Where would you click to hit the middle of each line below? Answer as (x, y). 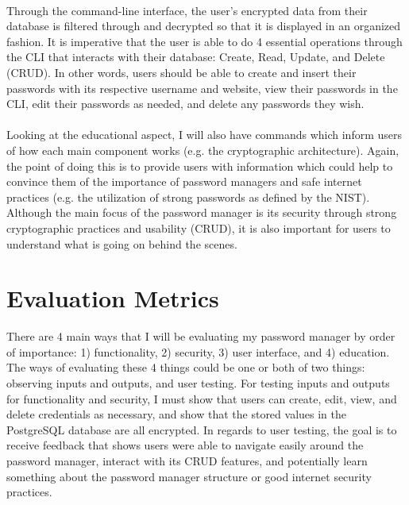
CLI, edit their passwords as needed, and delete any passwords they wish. (185, 104)
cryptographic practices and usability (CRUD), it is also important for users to (199, 227)
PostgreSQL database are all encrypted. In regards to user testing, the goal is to (202, 429)
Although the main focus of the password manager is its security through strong (202, 212)
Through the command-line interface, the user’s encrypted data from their (187, 10)
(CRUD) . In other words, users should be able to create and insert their (181, 72)
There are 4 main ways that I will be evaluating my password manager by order (201, 336)
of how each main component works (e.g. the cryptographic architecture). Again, (203, 150)
